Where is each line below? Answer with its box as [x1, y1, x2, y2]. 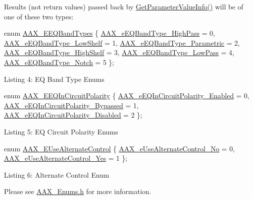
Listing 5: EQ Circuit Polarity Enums [4, 126, 118, 136]
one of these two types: [4, 11, 74, 21]
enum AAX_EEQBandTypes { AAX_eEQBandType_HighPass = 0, [4, 28, 215, 38]
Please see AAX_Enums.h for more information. [4, 186, 152, 197]
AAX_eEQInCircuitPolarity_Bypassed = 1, [4, 100, 139, 110]
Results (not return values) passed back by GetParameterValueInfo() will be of [4, 1, 244, 11]
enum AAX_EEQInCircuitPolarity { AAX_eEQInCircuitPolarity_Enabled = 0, [4, 90, 250, 101]
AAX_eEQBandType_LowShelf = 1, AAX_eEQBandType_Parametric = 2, [4, 37, 240, 48]
